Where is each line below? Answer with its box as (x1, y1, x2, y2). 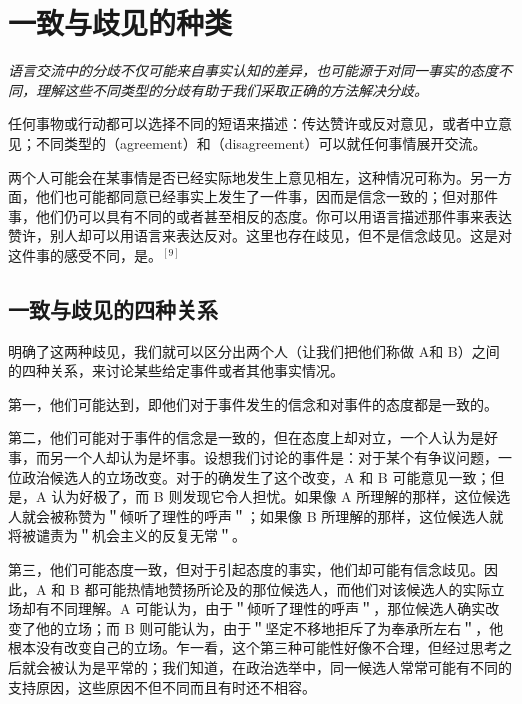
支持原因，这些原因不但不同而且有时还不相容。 (8, 676, 316, 697)
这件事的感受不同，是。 (8, 244, 162, 265)
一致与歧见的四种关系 (8, 293, 218, 324)
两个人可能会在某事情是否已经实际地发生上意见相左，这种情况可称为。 (8, 166, 470, 187)
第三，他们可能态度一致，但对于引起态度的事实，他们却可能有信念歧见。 (8, 559, 484, 580)
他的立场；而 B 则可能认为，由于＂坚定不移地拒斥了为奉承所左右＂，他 (35, 617, 504, 638)
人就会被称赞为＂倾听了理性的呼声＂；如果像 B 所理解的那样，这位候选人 (8, 505, 490, 526)
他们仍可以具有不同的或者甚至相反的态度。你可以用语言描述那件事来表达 (35, 205, 512, 226)
